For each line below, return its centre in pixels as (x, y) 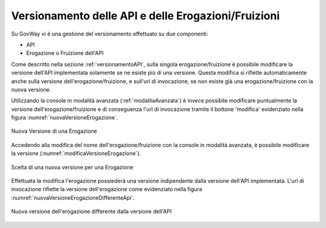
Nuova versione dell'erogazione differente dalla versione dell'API (91, 212)
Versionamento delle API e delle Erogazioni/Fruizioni (145, 16)
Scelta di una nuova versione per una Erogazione (72, 167)
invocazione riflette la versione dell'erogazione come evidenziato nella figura (107, 189)
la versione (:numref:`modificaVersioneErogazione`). (76, 153)
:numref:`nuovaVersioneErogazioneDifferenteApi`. (73, 198)
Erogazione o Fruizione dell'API (65, 53)
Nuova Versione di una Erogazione (54, 131)
